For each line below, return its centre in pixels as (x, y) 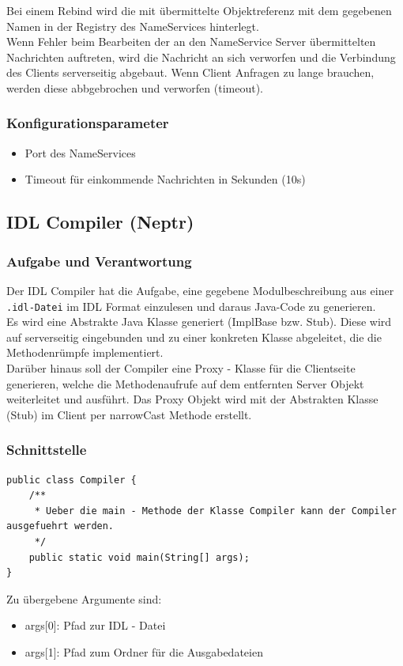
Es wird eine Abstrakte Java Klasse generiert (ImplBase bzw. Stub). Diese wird (199, 322)
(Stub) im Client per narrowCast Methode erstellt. (129, 414)
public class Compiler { (72, 480)
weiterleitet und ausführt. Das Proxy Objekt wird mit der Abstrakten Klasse (192, 399)
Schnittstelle (47, 450)
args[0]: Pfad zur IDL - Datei (95, 625)
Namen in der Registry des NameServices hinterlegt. (133, 26)
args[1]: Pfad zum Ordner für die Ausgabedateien (144, 651)
